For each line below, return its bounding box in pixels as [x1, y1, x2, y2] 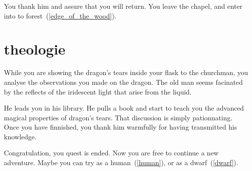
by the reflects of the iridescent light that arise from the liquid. [4, 86, 192, 96]
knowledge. [4, 131, 37, 141]
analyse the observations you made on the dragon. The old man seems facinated [4, 76, 243, 87]
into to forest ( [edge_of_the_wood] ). [4, 10, 116, 20]
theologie [4, 39, 66, 59]
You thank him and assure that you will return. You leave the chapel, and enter [4, 1, 243, 11]
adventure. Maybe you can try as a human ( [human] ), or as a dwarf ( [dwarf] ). [4, 157, 238, 168]
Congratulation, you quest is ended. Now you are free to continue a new [4, 148, 219, 158]
